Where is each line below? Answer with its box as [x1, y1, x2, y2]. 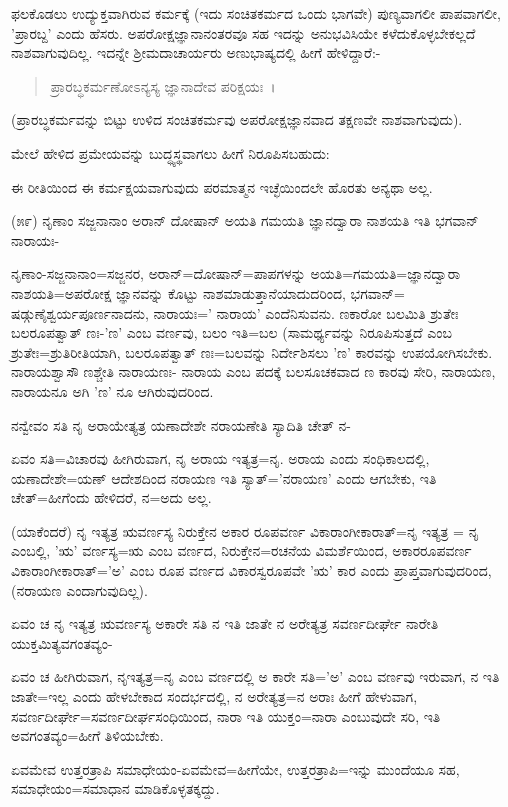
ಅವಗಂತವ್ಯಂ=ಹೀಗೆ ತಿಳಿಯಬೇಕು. [11, 725, 164, 746]
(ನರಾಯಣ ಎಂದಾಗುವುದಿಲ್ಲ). [11, 579, 148, 600]
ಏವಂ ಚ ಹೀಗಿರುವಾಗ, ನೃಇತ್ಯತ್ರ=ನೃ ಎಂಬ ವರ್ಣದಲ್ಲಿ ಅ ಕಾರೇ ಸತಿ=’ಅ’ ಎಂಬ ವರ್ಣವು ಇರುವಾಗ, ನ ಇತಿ [11, 666, 500, 687]
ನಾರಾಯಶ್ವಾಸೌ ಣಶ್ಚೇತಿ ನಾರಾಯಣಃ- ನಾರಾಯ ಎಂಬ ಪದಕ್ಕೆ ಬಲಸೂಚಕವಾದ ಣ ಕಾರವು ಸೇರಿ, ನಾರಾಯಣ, [11, 361, 496, 382]
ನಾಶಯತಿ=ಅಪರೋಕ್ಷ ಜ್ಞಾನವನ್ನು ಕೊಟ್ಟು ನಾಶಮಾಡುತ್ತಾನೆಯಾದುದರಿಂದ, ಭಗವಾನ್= [11, 282, 405, 303]
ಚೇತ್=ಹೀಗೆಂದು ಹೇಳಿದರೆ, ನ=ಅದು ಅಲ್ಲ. [11, 487, 212, 508]
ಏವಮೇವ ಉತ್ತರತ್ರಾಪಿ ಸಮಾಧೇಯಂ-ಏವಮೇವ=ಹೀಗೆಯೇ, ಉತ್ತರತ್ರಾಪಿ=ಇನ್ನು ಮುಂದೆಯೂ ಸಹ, [11, 758, 460, 779]
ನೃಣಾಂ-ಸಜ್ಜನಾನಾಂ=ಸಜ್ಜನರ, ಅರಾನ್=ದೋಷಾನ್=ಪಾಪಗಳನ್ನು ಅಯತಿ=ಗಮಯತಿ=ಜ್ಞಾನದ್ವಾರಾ [11, 263, 461, 284]
